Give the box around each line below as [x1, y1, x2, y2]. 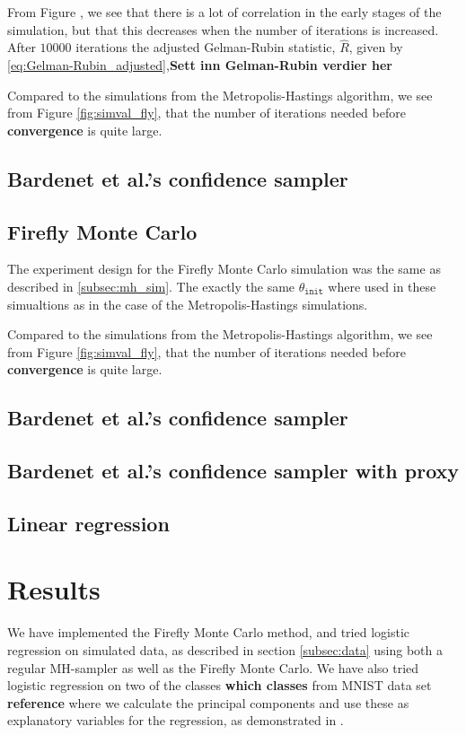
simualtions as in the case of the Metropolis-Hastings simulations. [7, 294, 368, 313]
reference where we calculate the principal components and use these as [7, 693, 409, 712]
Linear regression [7, 509, 170, 537]
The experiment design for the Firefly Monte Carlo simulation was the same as [7, 259, 441, 278]
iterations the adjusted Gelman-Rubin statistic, [75, 38, 336, 57]
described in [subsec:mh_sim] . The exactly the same [7, 276, 295, 295]
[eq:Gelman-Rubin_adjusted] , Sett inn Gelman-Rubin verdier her [7, 56, 392, 74]
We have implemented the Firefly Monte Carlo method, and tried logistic [7, 623, 409, 642]
